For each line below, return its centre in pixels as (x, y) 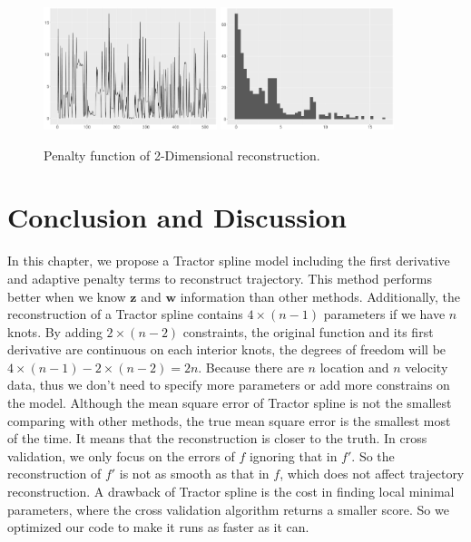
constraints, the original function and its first (308, 331)
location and (354, 367)
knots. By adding (55, 331)
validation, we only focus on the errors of (121, 455)
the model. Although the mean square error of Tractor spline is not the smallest (230, 403)
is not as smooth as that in (194, 474)
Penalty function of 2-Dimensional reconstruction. (182, 155)
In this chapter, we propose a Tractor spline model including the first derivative (229, 261)
